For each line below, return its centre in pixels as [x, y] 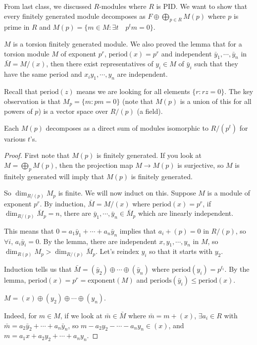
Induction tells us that [38, 269]
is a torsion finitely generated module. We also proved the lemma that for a [128, 43]
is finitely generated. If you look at [149, 155]
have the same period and [43, 74]
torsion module [27, 53]
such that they [216, 64]
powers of [18, 111]
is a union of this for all [216, 101]
